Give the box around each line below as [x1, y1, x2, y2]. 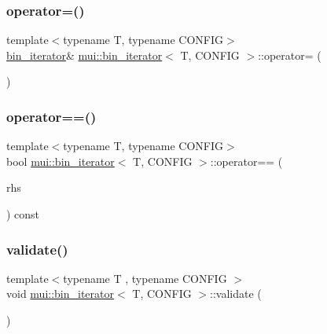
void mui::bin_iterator [6, 285, 115, 302]
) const [6, 206, 40, 222]
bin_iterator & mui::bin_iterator [6, 46, 163, 63]
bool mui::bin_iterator [6, 152, 115, 169]
